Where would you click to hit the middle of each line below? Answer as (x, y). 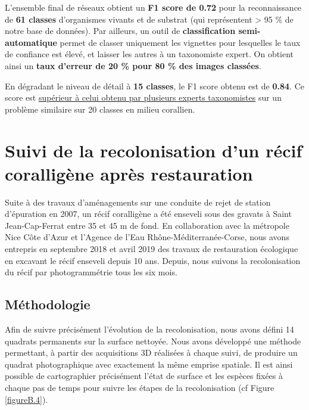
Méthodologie (48, 304)
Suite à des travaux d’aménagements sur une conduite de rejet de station (138, 202)
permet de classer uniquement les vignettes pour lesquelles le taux (180, 42)
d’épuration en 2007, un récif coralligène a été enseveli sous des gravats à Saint (148, 214)
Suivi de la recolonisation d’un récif (154, 150)
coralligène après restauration (129, 173)
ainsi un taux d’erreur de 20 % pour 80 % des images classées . (133, 65)
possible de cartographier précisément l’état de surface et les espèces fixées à (144, 376)
